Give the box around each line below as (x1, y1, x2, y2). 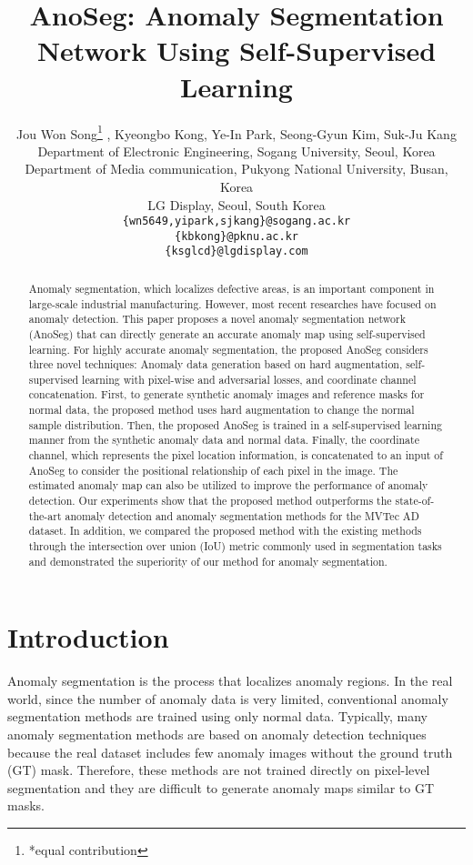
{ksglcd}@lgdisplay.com (165, 245, 308, 258)
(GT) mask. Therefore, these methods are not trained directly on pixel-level (7, 760, 430, 780)
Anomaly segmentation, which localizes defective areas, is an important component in (28, 280, 435, 296)
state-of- (395, 493, 435, 508)
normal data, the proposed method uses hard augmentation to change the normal (28, 402, 415, 417)
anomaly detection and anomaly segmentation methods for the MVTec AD (65, 508, 419, 523)
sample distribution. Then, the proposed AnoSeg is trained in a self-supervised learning (28, 417, 442, 432)
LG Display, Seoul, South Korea (147, 195, 326, 214)
